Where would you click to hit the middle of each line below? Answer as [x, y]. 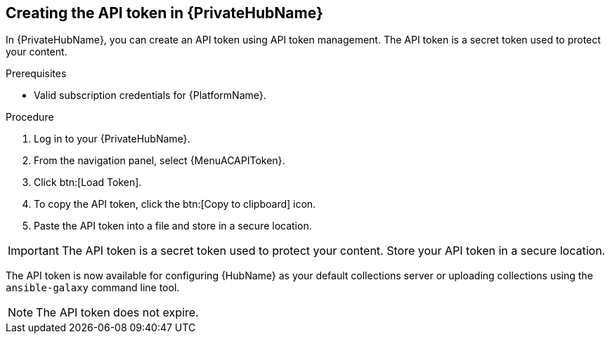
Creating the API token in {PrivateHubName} [164, 13]
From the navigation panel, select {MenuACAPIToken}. [160, 161]
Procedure [30, 117]
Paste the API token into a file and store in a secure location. [173, 226]
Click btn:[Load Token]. [88, 182]
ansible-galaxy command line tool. [93, 288]
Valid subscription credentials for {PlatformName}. [150, 95]
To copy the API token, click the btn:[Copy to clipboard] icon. [175, 204]
